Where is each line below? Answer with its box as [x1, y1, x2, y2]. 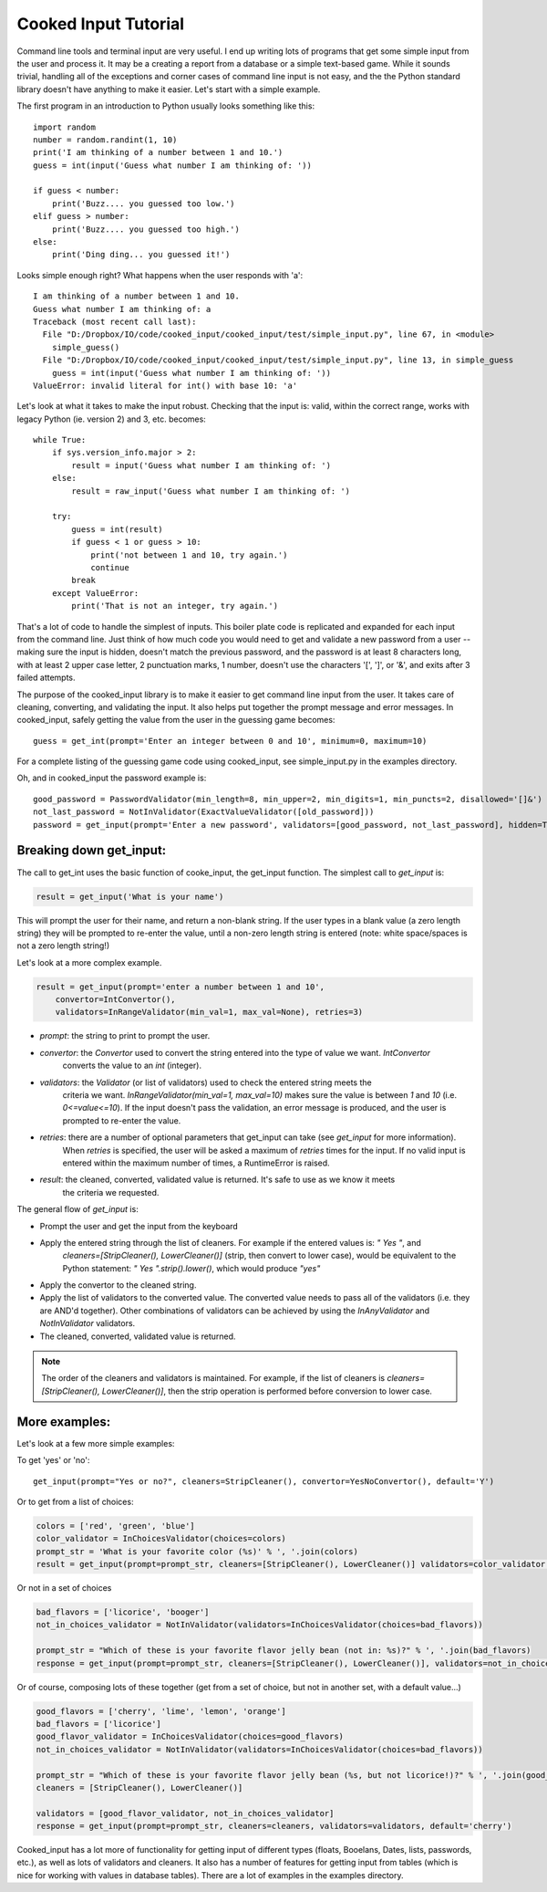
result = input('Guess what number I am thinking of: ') [71, 460, 332, 470]
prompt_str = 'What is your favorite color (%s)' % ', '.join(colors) [36, 1546, 359, 1556]
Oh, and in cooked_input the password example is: [16, 772, 207, 784]
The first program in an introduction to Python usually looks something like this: [16, 100, 315, 111]
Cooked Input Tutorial [16, 14, 185, 34]
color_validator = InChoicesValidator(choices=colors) [36, 1533, 286, 1544]
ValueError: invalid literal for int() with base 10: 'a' [33, 380, 298, 391]
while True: [33, 434, 87, 445]
